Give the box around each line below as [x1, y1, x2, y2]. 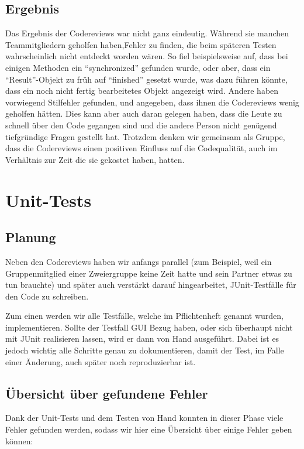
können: [5, 434, 33, 447]
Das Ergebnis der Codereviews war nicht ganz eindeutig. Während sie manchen [5, 27, 289, 39]
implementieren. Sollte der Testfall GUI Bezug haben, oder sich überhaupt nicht [5, 321, 293, 333]
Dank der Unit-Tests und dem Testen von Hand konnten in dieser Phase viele [5, 411, 284, 424]
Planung [5, 228, 56, 246]
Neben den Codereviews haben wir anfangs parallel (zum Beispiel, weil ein [5, 255, 272, 267]
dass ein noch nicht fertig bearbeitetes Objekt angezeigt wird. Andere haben [5, 84, 279, 97]
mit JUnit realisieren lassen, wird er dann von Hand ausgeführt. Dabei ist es [5, 332, 279, 345]
